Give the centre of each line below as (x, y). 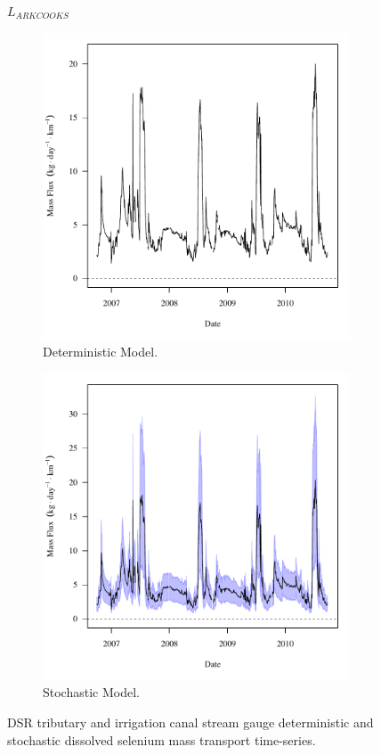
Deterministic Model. (101, 352)
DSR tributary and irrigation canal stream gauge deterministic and (190, 722)
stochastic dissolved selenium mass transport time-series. (162, 739)
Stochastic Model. (91, 692)
